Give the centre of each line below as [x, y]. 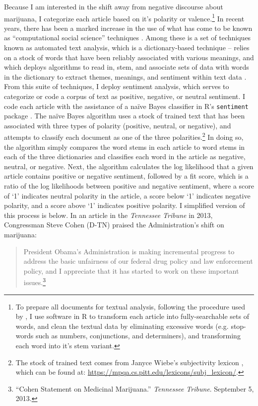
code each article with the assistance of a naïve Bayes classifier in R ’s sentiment [126, 106]
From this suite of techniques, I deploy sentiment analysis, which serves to [117, 86]
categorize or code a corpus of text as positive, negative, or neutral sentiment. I [125, 96]
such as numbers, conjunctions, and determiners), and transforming [138, 336]
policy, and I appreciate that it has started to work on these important [131, 270]
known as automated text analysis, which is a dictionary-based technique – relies [127, 48]
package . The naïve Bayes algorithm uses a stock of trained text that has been [125, 116]
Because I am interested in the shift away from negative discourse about [114, 6]
